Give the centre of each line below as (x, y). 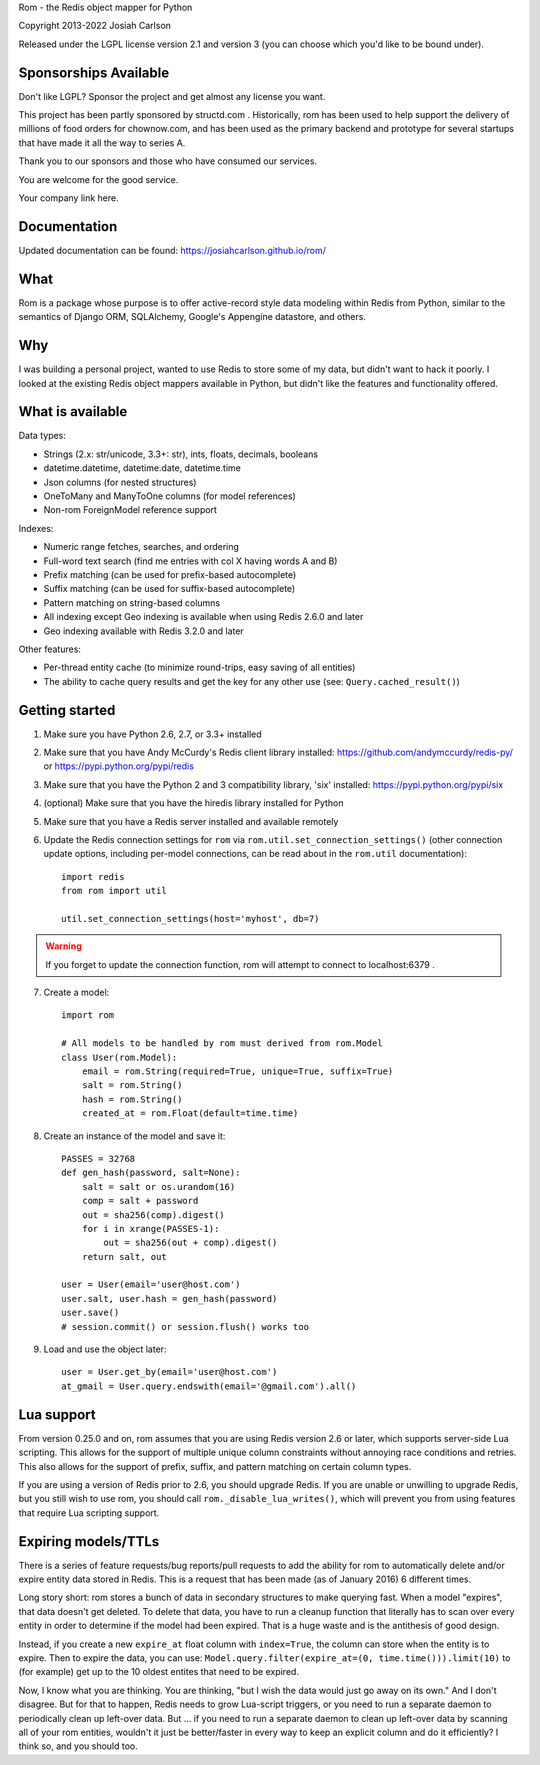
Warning (63, 946)
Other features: (50, 649)
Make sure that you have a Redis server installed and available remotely (191, 821)
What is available (73, 411)
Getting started (67, 710)
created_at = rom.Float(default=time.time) (190, 1113)
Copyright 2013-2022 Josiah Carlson (95, 26)
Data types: (42, 436)
